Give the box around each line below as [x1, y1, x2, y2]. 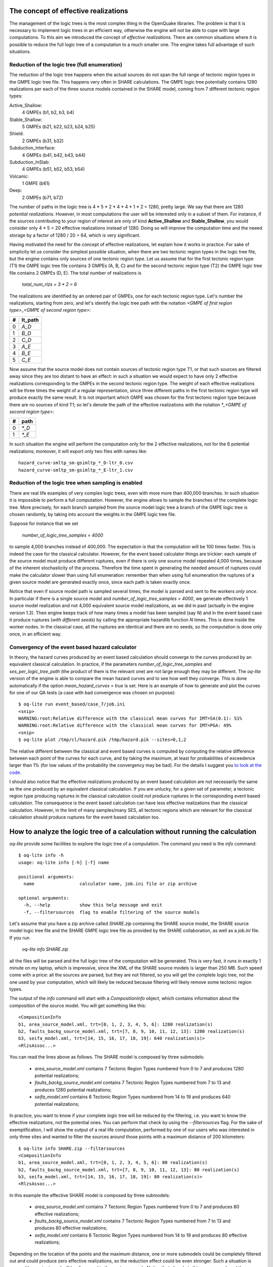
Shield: [9, 131, 24, 137]
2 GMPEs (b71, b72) [22, 194, 63, 200]
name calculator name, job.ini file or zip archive [23, 881, 197, 886]
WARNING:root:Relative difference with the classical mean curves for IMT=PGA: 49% [18, 723, 232, 728]
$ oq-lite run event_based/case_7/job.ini [18, 701, 125, 707]
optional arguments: [18, 895, 69, 901]
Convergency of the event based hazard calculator [9, 644, 136, 651]
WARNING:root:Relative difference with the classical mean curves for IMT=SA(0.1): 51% [18, 716, 243, 722]
